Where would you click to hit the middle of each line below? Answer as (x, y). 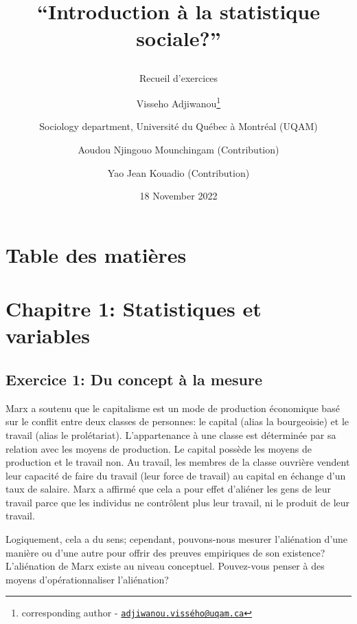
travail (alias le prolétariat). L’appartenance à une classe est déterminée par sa (171, 434)
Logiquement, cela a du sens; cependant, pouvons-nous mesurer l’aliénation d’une (177, 539)
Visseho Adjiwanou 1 (178, 102)
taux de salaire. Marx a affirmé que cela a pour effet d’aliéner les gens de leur (169, 489)
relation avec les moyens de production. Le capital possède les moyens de (159, 448)
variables (48, 335)
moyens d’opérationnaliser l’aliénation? (87, 579)
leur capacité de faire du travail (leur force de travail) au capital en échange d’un (176, 475)
